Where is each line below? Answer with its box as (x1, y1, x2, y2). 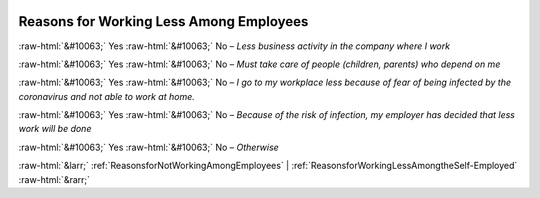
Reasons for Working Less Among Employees (18, 13, 309, 30)
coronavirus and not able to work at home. (18, 90, 195, 102)
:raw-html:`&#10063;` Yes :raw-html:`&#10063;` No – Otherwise (18, 141, 279, 153)
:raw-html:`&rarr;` (18, 173, 90, 185)
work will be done (18, 123, 92, 135)
